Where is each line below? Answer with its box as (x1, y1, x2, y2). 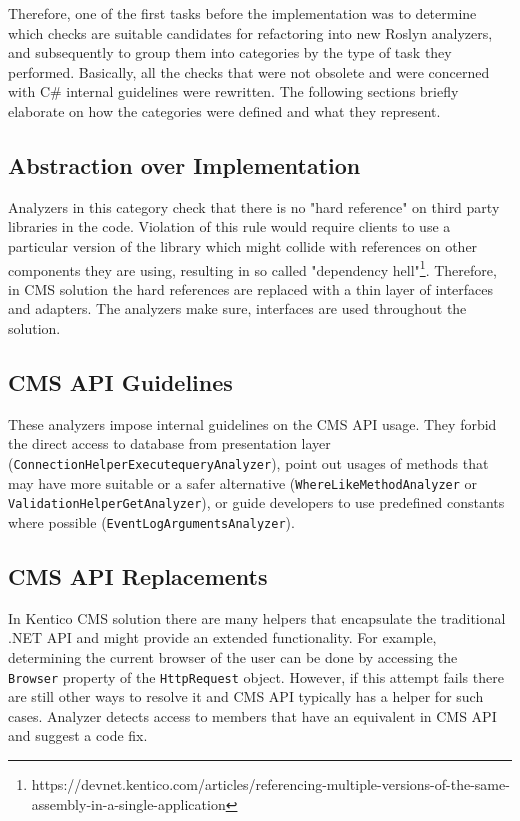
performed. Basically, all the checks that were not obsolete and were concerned (8, 61, 490, 82)
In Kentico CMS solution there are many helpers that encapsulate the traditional (8, 607, 506, 628)
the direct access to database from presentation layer (8, 433, 331, 454)
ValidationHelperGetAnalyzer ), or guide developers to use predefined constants (8, 492, 505, 513)
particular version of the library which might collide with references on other (8, 235, 478, 256)
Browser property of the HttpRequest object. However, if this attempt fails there (8, 666, 504, 687)
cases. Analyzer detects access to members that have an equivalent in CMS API (8, 705, 497, 726)
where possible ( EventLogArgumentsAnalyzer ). (8, 511, 295, 532)
